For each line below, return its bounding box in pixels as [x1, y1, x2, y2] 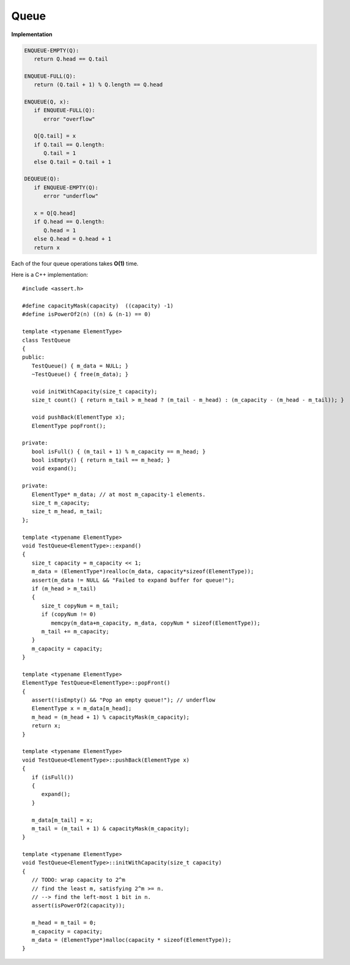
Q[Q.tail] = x [34, 132, 76, 140]
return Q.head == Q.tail [34, 55, 108, 62]
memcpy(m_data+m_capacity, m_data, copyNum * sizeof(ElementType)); [51, 619, 261, 626]
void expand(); [31, 465, 78, 472]
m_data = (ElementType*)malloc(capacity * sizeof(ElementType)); [31, 936, 232, 943]
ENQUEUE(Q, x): [24, 98, 70, 105]
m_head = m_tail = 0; [31, 919, 97, 926]
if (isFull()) [31, 773, 74, 781]
